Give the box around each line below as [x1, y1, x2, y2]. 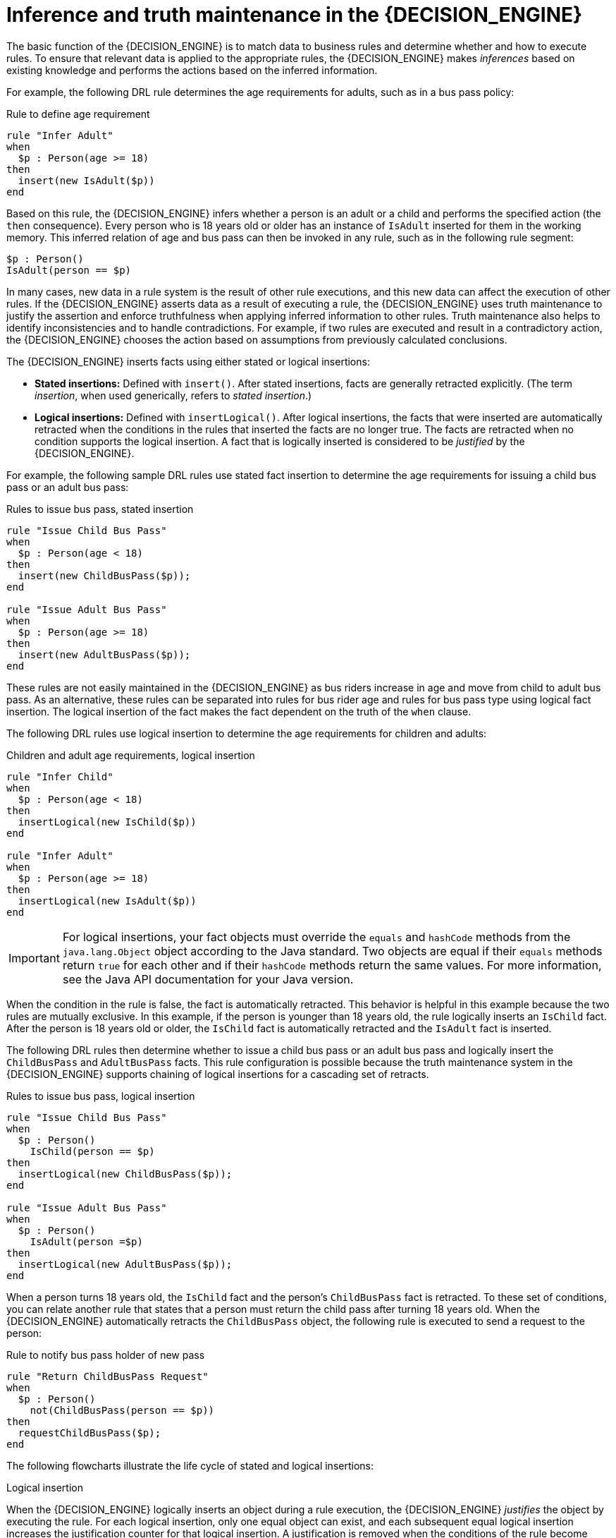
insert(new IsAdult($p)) [18, 174, 155, 186]
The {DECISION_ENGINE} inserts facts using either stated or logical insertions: [6, 355, 370, 368]
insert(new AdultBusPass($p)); [18, 648, 191, 660]
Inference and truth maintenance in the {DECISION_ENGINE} [6, 3, 583, 27]
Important [8, 950, 60, 965]
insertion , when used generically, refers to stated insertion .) [35, 389, 312, 401]
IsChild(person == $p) [30, 1145, 155, 1157]
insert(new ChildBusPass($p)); [18, 569, 191, 581]
